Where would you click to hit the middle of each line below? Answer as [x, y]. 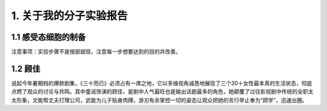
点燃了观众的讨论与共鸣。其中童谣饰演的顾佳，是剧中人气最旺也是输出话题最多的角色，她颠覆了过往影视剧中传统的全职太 [162, 92]
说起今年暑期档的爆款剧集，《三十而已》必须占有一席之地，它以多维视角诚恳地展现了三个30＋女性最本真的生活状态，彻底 [162, 83]
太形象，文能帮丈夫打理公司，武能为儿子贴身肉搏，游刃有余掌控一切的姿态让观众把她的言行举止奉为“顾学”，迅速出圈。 [160, 100]
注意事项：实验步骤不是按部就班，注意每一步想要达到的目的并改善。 [96, 52]
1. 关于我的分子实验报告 [70, 16]
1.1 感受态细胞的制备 [48, 37]
